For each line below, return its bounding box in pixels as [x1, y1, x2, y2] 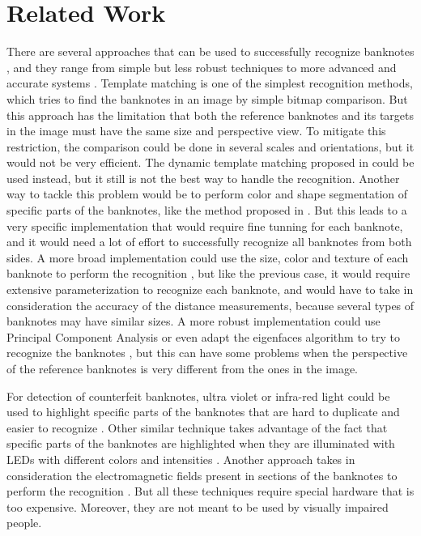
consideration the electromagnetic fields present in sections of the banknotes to [6, 466, 398, 483]
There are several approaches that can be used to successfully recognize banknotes [6, 43, 415, 60]
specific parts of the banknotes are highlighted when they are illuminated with [6, 435, 395, 452]
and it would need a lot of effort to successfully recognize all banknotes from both [6, 233, 412, 250]
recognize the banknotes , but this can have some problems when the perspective [6, 344, 408, 361]
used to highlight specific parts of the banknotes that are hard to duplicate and [6, 403, 400, 420]
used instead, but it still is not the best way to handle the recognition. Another [6, 169, 400, 186]
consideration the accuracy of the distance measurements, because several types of [6, 296, 415, 313]
